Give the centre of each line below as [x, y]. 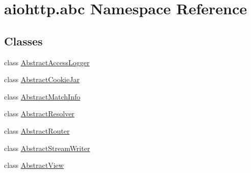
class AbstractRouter [37, 130]
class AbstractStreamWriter [47, 148]
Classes [23, 41]
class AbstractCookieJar [42, 79]
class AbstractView [34, 165]
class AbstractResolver [39, 114]
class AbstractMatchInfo [42, 96]
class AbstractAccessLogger [47, 62]
